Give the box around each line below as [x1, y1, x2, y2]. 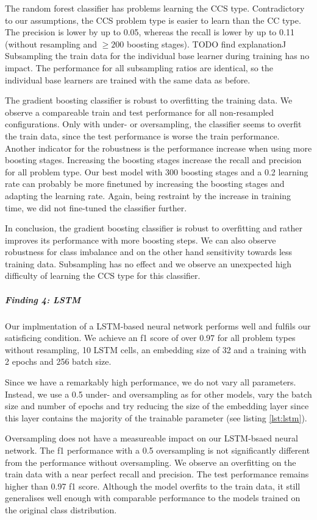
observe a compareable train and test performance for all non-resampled [5, 105, 274, 118]
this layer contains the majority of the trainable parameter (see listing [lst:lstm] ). [5, 411, 307, 424]
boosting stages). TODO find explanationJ [127, 37, 287, 50]
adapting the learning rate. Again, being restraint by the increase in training [5, 189, 291, 202]
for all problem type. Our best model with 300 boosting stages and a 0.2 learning [5, 165, 308, 178]
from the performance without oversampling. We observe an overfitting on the [5, 455, 296, 468]
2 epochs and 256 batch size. [5, 355, 112, 368]
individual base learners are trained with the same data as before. [5, 73, 251, 86]
